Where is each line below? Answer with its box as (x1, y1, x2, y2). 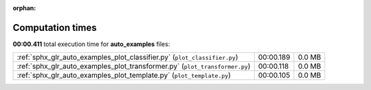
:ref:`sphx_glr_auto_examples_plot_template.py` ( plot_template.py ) (16, 71, 232, 80)
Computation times (12, 21, 97, 34)
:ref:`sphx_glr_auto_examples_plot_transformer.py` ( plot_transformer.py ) (16, 62, 251, 71)
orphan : (12, 4, 36, 12)
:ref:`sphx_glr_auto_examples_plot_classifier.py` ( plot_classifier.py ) (16, 52, 238, 62)
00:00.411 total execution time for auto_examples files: (12, 40, 170, 48)
